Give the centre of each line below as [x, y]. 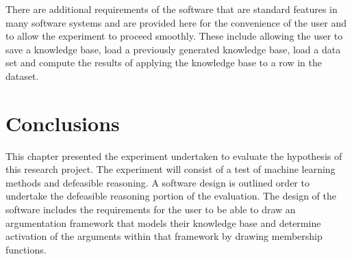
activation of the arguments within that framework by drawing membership [164, 236]
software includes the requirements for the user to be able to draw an [151, 209]
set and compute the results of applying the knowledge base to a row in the [164, 63]
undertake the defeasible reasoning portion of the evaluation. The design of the [171, 196]
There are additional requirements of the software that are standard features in [172, 9]
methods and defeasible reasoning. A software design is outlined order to [158, 182]
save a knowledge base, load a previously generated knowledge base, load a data [173, 49]
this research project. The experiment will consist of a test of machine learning [171, 169]
